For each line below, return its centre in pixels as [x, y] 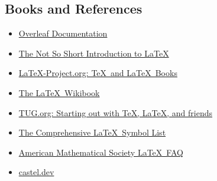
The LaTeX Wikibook [59, 92]
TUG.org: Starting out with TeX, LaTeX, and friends [115, 112]
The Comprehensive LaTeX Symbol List [92, 132]
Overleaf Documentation [63, 33]
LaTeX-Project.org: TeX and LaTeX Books [98, 73]
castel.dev [36, 172]
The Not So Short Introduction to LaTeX [94, 53]
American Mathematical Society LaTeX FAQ [101, 152]
